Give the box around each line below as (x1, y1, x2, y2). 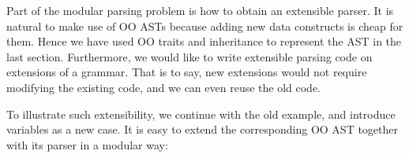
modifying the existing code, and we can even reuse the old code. (6, 79, 321, 95)
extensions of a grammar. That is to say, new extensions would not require (6, 64, 367, 80)
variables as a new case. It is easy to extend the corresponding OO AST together (6, 121, 399, 138)
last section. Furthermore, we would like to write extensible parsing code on (6, 48, 373, 64)
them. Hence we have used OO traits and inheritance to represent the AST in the (6, 33, 402, 50)
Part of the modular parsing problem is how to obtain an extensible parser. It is (6, 2, 394, 18)
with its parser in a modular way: (6, 136, 168, 152)
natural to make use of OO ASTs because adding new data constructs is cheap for (6, 17, 403, 34)
